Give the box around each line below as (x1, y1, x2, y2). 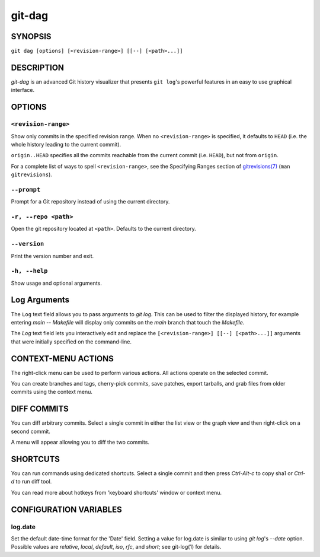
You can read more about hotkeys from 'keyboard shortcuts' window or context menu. (11, 489, 222, 496)
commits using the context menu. (11, 389, 93, 396)
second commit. (11, 428, 50, 435)
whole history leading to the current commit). (11, 141, 121, 148)
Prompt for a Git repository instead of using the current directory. (11, 198, 170, 205)
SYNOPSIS (11, 31, 52, 42)
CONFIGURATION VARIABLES (11, 504, 123, 514)
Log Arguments (11, 295, 70, 305)
